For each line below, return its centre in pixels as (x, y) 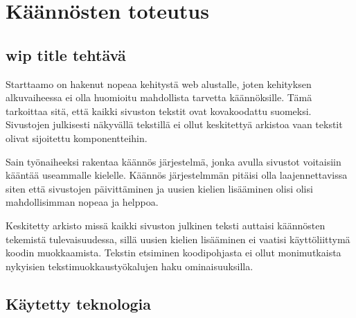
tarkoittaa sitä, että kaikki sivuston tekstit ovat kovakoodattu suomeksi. (159, 111)
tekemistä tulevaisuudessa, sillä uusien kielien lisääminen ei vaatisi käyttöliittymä (178, 239)
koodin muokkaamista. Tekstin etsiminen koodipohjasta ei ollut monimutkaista (173, 253)
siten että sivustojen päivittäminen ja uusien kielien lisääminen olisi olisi (159, 188)
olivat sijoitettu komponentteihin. (77, 138)
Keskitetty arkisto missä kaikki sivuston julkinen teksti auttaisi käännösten (166, 225)
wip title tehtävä (66, 54)
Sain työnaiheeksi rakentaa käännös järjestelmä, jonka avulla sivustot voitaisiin (173, 161)
